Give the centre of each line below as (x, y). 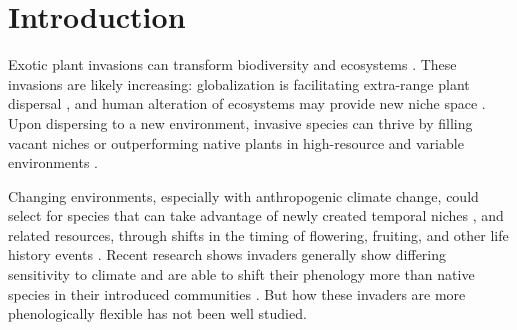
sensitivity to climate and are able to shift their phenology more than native (241, 274)
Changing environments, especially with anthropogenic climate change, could (243, 195)
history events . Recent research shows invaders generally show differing (227, 254)
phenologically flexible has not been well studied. (157, 313)
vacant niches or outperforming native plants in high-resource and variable (236, 142)
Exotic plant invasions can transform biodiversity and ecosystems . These (232, 64)
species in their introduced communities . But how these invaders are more (237, 293)
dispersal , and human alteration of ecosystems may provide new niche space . (247, 103)
